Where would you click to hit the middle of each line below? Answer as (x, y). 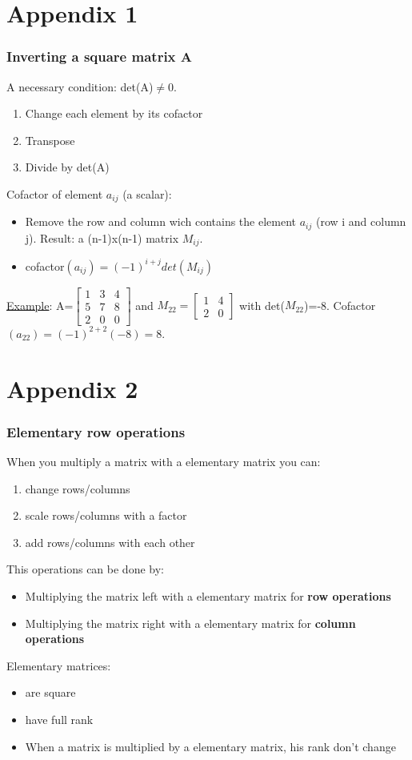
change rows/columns (78, 488)
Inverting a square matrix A (100, 56)
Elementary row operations (96, 431)
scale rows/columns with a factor (106, 515)
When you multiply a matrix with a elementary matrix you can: (164, 462)
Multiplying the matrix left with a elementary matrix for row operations (208, 596)
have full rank (59, 720)
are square (50, 692)
